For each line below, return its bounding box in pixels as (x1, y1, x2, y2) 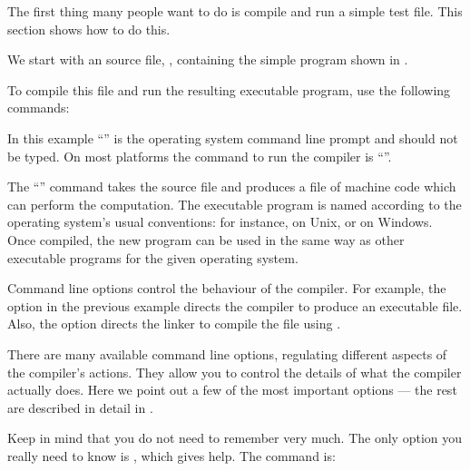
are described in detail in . (7, 397, 153, 417)
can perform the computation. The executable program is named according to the (7, 194, 462, 213)
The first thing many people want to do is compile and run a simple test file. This (7, 2, 463, 20)
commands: (7, 98, 70, 117)
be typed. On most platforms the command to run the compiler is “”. (7, 146, 392, 165)
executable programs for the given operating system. (7, 248, 299, 267)
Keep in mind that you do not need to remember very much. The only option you (7, 428, 463, 447)
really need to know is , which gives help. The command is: (7, 446, 336, 465)
